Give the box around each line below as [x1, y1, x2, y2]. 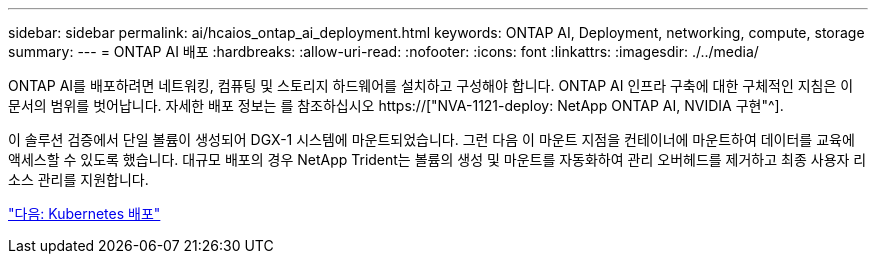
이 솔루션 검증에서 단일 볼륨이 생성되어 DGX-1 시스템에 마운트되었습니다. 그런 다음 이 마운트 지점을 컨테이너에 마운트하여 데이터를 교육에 [8, 131, 855, 148]
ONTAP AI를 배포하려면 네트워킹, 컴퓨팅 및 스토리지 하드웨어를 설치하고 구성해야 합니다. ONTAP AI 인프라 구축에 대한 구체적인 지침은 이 [8, 77, 854, 94]
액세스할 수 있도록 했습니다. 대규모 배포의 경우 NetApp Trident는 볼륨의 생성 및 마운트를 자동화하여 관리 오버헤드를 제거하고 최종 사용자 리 [8, 151, 867, 168]
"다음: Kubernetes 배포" [8, 205, 161, 222]
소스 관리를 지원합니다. [8, 171, 149, 188]
